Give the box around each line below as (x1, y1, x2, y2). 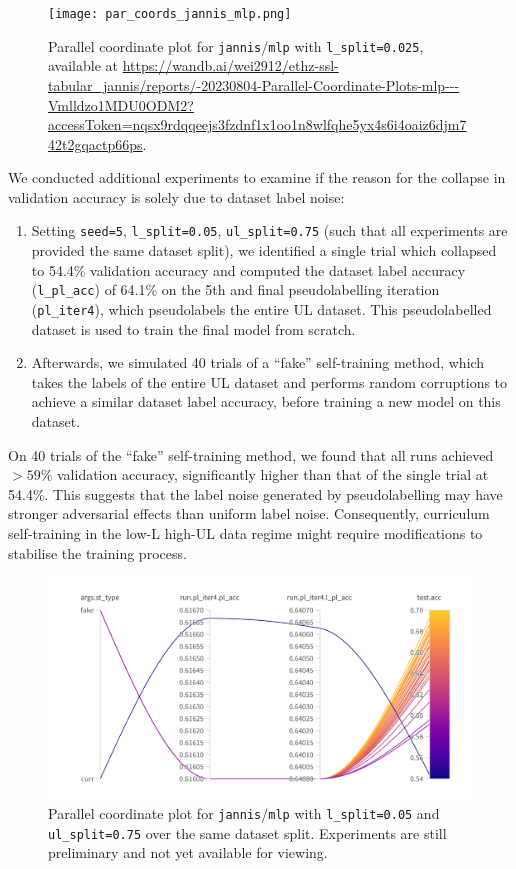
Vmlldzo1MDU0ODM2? (48, 94, 194, 115)
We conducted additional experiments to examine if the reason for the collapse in (8, 167, 506, 188)
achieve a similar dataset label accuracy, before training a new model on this (31, 391, 501, 412)
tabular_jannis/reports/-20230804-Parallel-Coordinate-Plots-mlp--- (48, 74, 460, 95)
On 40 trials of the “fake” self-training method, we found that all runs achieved (8, 444, 494, 465)
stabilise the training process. (8, 542, 187, 563)
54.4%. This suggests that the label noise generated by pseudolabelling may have (8, 483, 503, 504)
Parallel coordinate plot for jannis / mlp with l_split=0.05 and (48, 803, 440, 824)
